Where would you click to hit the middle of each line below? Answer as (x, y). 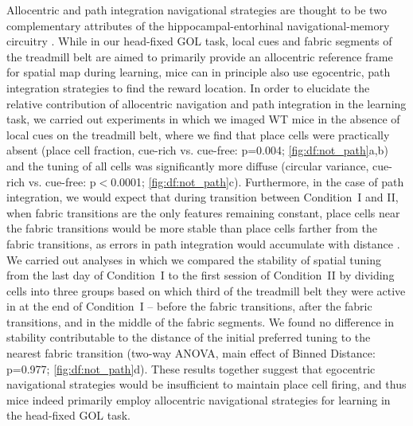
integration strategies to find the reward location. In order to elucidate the (188, 87)
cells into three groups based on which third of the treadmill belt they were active (206, 290)
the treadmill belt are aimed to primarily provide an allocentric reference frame (200, 56)
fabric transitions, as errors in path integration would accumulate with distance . (203, 243)
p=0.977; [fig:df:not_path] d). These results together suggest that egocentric (191, 368)
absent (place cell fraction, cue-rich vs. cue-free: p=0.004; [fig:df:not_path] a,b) (197, 150)
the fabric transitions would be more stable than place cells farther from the (192, 228)
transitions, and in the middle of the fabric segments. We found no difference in (200, 321)
